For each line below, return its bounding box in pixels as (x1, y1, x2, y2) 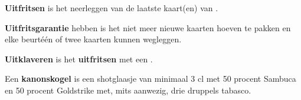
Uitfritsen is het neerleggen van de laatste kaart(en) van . (5, 2, 218, 14)
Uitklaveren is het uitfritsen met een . (5, 52, 153, 65)
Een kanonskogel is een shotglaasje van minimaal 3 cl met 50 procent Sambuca (5, 72, 296, 85)
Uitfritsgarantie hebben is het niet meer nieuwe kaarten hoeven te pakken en (5, 21, 291, 34)
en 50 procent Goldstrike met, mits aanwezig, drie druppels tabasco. (5, 84, 251, 96)
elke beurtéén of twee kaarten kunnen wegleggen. (5, 33, 182, 45)
